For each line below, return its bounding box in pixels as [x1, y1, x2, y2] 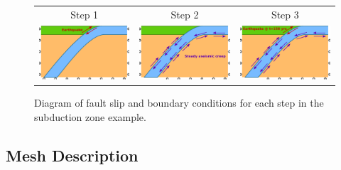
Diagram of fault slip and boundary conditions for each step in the [34, 95, 324, 110]
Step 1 [70, 6, 99, 21]
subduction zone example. [34, 110, 146, 124]
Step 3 [271, 6, 299, 21]
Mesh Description [6, 144, 139, 166]
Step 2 [170, 6, 199, 21]
